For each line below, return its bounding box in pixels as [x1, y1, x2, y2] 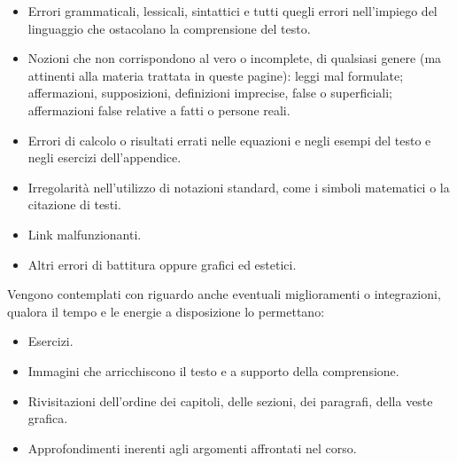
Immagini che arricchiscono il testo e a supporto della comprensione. [27, 361, 399, 380]
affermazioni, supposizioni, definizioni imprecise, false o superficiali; [27, 83, 392, 102]
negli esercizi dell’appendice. [27, 148, 182, 167]
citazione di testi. [27, 195, 121, 214]
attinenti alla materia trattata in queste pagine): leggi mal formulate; [27, 66, 404, 84]
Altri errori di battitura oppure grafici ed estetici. [27, 255, 297, 273]
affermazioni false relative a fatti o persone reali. [27, 100, 290, 119]
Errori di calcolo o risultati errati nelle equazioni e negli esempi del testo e [27, 130, 431, 149]
